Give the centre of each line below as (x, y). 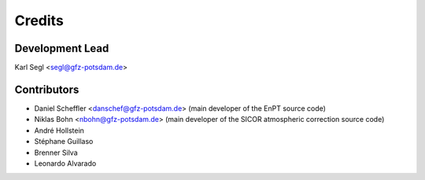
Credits (39, 20)
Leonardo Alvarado (65, 163)
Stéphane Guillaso (64, 141)
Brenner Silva (56, 152)
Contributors (47, 89)
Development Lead (62, 48)
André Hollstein (59, 130)
